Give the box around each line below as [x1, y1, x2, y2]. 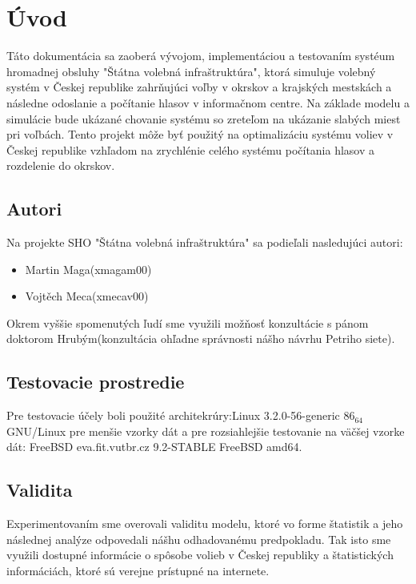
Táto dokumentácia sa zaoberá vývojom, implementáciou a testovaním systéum [6, 47, 395, 64]
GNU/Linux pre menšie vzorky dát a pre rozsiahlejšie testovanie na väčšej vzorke [6, 422, 405, 439]
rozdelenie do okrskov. [6, 157, 115, 174]
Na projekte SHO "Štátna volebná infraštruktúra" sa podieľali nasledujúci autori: [6, 234, 403, 251]
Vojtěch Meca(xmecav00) [25, 288, 149, 304]
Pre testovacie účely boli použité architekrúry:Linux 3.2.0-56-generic [6, 407, 340, 424]
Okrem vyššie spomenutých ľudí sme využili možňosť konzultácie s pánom [6, 314, 369, 331]
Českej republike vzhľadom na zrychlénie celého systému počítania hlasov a [6, 141, 375, 158]
